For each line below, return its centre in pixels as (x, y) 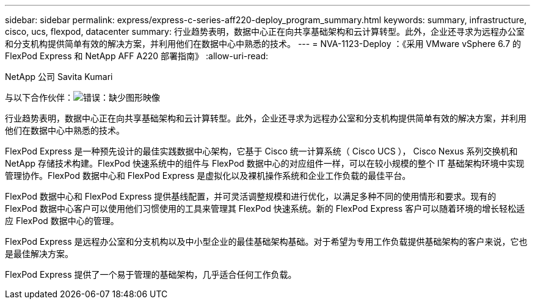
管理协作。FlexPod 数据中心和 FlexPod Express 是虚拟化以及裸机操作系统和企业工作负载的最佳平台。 (208, 176)
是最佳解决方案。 (39, 254)
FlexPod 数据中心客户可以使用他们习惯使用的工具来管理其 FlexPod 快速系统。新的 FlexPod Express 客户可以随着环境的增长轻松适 (265, 208)
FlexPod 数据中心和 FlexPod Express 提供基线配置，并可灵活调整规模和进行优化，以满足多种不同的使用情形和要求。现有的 (251, 196)
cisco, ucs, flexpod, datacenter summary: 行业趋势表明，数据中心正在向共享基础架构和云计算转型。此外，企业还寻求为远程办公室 (265, 31)
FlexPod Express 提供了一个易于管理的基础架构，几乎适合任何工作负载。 (151, 274)
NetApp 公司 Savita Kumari (59, 77)
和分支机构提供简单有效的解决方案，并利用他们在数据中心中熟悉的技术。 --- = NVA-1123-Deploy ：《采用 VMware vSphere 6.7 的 (263, 44)
